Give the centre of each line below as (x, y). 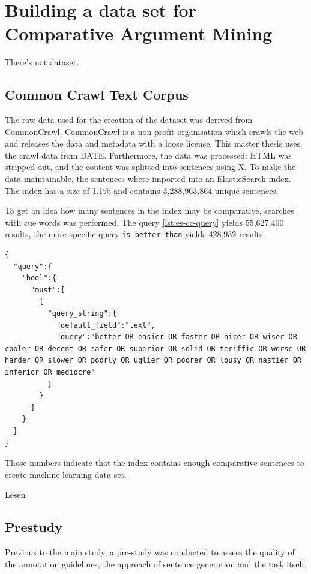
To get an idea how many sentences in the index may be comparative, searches (149, 210)
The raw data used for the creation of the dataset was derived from (129, 120)
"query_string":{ (82, 314)
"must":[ (48, 290)
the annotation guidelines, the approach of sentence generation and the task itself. (156, 563)
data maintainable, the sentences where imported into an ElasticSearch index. (148, 179)
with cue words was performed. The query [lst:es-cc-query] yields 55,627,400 (144, 222)
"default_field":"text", (106, 325)
